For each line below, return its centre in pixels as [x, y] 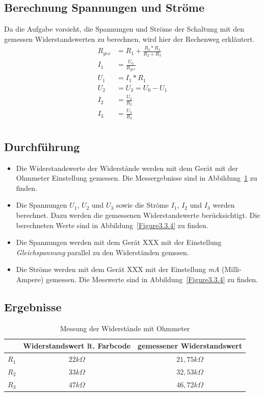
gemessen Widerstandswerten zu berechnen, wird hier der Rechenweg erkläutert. [129, 39]
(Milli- [232, 269]
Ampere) [30, 279]
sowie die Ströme [142, 205]
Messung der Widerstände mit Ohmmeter [125, 328]
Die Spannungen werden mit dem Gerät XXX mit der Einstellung [119, 242]
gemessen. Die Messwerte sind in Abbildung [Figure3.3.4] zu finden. [152, 279]
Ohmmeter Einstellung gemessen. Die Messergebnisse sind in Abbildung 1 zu [137, 178]
